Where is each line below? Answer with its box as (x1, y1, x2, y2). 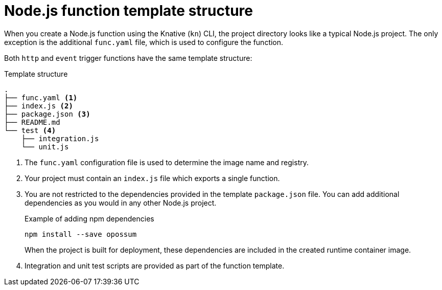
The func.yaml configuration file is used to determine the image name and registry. (25, 158, 309, 167)
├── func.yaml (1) (4, 93, 78, 102)
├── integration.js (21, 134, 99, 143)
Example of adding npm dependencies (25, 214, 154, 223)
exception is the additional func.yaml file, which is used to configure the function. (4, 37, 284, 47)
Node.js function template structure (4, 2, 253, 19)
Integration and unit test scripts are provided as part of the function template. (25, 261, 285, 270)
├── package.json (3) (4, 109, 90, 118)
